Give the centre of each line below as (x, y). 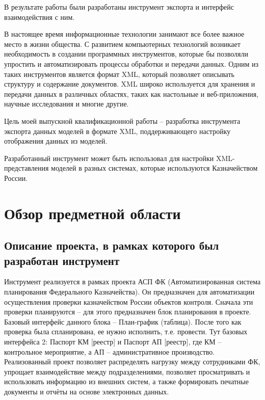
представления (26, 168)
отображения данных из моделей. (56, 141)
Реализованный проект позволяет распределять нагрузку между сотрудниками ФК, (132, 362)
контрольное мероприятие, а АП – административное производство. (110, 351)
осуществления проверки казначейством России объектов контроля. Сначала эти (129, 301)
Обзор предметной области (92, 213)
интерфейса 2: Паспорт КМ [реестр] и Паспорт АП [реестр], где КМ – (113, 342)
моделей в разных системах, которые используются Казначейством (154, 168)
